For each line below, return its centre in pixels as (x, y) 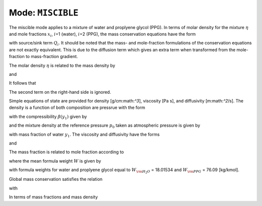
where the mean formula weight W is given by (55, 161)
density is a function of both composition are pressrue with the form (77, 108)
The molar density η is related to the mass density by (62, 65)
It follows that (23, 83)
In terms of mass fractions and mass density (53, 197)
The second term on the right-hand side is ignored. (60, 92)
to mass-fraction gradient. (52, 57)
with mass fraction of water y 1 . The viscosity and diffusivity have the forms (84, 135)
